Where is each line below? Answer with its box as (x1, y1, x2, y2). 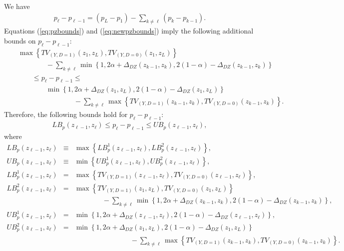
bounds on (4, 35, 36, 46)
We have (4, 1, 30, 11)
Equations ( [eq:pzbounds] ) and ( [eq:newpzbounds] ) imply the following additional (4, 25, 254, 36)
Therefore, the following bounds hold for (4, 109, 128, 119)
